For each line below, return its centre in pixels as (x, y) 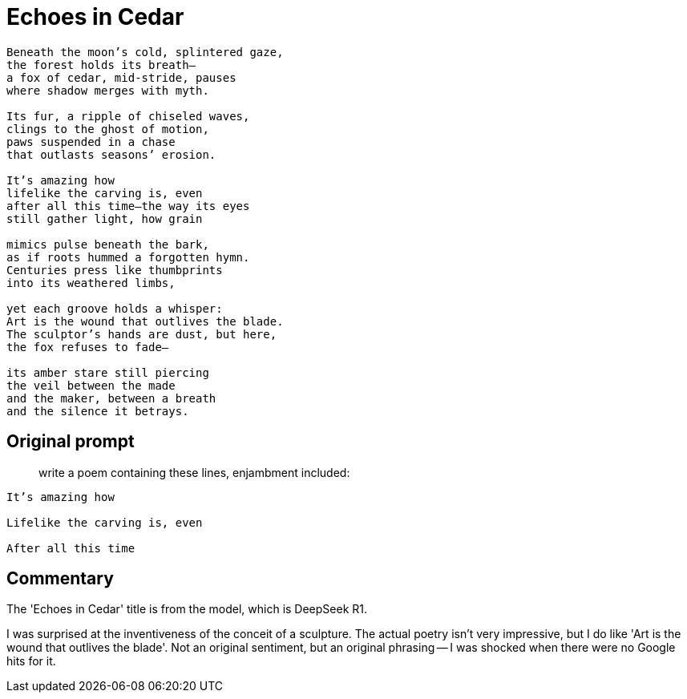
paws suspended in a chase (91, 141)
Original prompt (71, 442)
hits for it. (31, 661)
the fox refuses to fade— (88, 347)
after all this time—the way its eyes (128, 206)
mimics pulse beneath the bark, (108, 244)
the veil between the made (91, 385)
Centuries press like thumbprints (115, 270)
